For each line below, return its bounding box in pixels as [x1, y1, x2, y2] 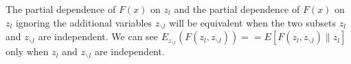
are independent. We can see [38, 29, 159, 44]
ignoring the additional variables [15, 15, 152, 29]
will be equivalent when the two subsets [169, 15, 337, 29]
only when [5, 44, 49, 59]
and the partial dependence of [174, 2, 300, 16]
